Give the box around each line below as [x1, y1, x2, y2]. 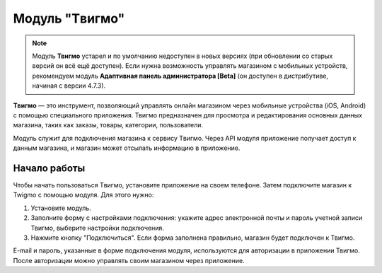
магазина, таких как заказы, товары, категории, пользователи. [13, 121, 204, 129]
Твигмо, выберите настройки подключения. [30, 223, 164, 232]
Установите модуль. [30, 204, 91, 212]
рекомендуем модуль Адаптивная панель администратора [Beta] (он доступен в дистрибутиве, [32, 71, 329, 80]
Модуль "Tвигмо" [13, 11, 125, 26]
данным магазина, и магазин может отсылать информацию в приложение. [13, 144, 241, 152]
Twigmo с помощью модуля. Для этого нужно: [13, 191, 154, 199]
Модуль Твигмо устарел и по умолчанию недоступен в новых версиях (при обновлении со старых [32, 52, 333, 60]
